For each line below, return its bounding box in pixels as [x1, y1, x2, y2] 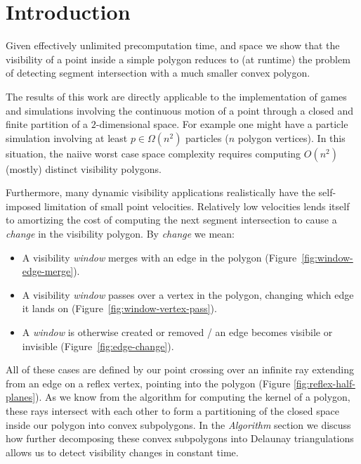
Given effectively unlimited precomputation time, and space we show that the [6, 38, 340, 53]
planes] [6, 389, 36, 404]
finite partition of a [6, 117, 88, 131]
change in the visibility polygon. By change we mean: [6, 226, 235, 241]
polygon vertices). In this [237, 130, 346, 145]
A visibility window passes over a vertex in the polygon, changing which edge [22, 287, 354, 302]
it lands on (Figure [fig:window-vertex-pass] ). [22, 301, 217, 316]
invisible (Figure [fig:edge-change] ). [22, 338, 174, 353]
